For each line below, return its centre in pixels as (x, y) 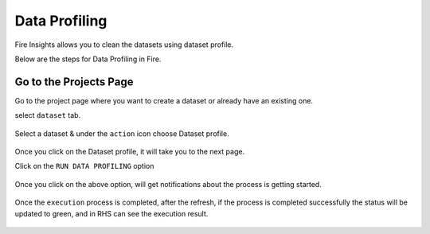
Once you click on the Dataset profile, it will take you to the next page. (130, 152)
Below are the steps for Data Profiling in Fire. (88, 59)
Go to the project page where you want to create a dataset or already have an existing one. (164, 100)
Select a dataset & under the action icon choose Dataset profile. (122, 133)
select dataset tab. (48, 115)
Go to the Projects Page (74, 82)
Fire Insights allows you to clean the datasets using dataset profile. (124, 45)
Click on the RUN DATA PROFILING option (84, 166)
